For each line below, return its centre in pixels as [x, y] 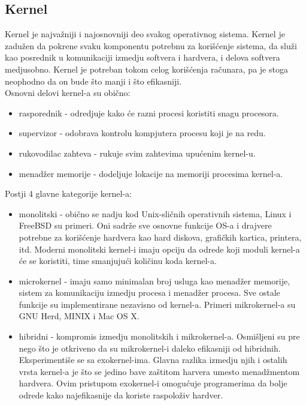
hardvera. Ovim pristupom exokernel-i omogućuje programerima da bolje [153, 383]
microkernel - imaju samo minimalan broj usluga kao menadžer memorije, [154, 280]
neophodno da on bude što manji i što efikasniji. [93, 81]
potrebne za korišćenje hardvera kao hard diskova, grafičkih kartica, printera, [160, 237]
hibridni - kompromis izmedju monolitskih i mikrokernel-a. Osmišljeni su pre [159, 336]
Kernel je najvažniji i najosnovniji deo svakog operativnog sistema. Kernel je [145, 34]
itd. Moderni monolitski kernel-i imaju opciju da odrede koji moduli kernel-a [159, 249]
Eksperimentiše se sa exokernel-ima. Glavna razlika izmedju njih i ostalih [153, 360]
